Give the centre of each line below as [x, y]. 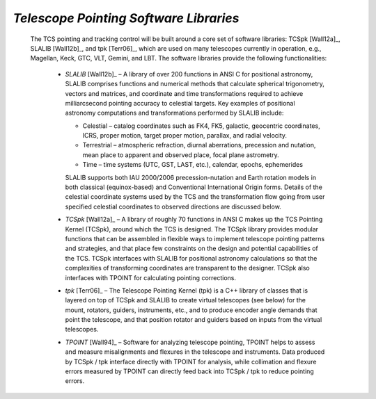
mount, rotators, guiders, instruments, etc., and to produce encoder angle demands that [191, 310]
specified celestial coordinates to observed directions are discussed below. [173, 206]
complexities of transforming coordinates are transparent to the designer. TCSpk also [187, 268]
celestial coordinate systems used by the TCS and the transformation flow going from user [195, 197]
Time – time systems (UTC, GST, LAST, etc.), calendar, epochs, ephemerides [193, 165]
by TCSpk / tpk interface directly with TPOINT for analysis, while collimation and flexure [191, 361]
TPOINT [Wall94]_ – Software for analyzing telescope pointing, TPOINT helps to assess [190, 342]
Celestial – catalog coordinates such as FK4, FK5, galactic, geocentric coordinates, [201, 126]
